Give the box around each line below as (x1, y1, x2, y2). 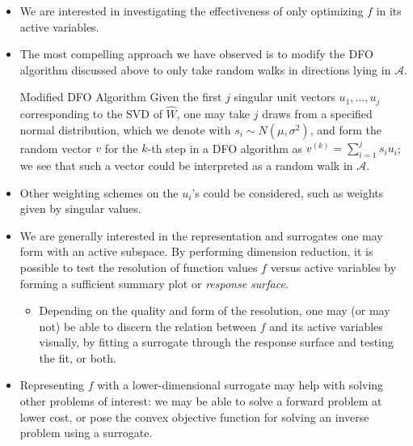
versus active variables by (270, 258, 397, 275)
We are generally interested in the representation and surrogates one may (19, 227, 383, 244)
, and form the (310, 121, 381, 138)
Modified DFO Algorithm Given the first (19, 88, 222, 105)
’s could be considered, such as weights (192, 184, 384, 201)
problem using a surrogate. (19, 424, 153, 441)
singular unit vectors (234, 88, 335, 105)
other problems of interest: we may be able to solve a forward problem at (19, 393, 382, 410)
